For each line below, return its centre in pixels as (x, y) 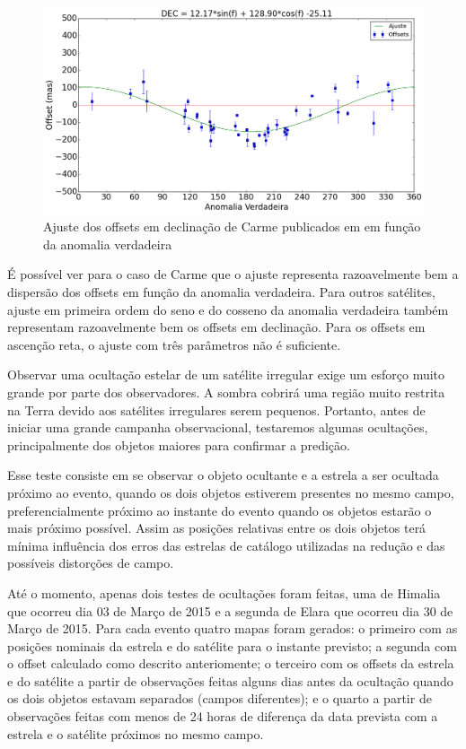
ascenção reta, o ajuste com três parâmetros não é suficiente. (174, 344)
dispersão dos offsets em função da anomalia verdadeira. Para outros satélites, (221, 292)
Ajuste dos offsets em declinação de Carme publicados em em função (232, 226)
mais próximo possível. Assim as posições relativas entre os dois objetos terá (217, 528)
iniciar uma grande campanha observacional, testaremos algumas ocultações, (218, 427)
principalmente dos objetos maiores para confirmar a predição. (179, 444)
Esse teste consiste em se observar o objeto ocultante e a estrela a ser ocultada (223, 475)
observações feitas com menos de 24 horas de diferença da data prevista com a (223, 716)
